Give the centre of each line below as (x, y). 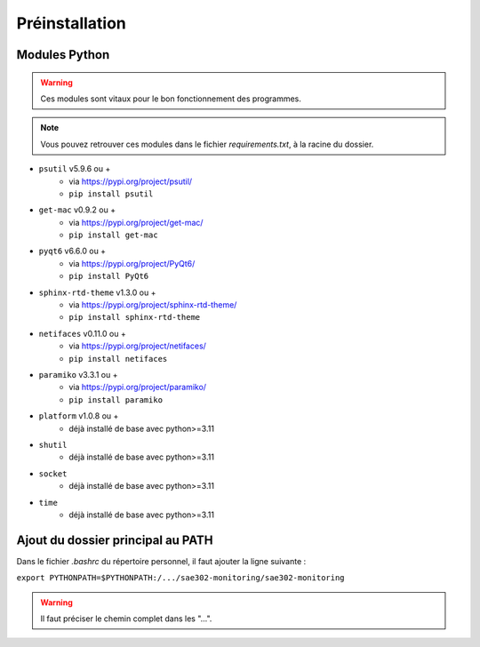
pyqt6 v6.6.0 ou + (72, 251)
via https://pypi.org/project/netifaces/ (137, 346)
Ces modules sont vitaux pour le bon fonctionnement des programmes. (171, 99)
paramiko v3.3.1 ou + (78, 374)
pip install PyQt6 (109, 276)
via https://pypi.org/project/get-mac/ (136, 222)
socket (53, 474)
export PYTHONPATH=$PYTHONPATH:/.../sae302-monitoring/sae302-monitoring (181, 578)
